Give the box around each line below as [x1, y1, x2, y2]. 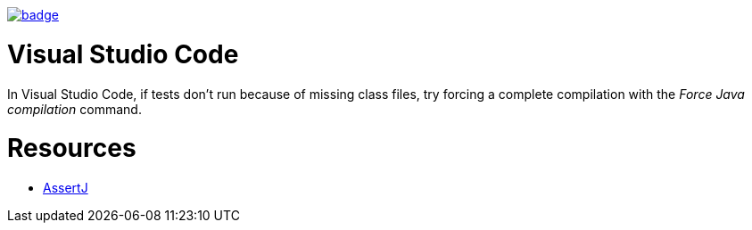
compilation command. [7, 101, 142, 117]
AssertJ [43, 180, 88, 195]
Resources [7, 133, 136, 164]
